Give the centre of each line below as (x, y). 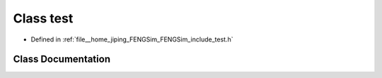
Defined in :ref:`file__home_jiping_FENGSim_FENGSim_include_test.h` (132, 39)
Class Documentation (62, 59)
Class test (43, 18)
